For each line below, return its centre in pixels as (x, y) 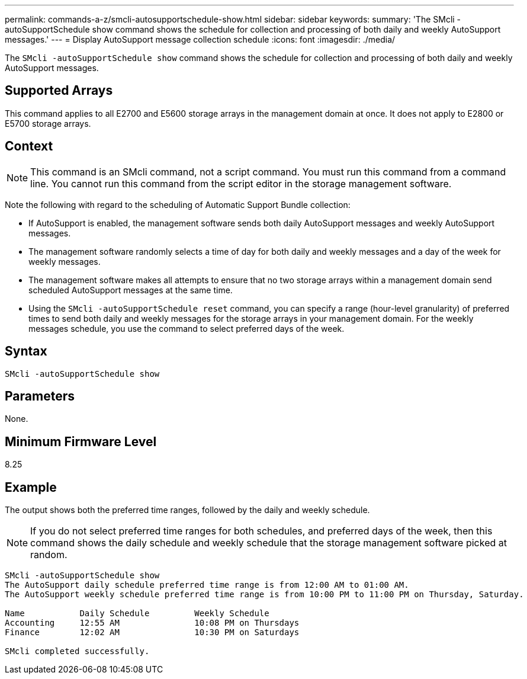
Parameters (40, 396)
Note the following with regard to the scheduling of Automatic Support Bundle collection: (178, 204)
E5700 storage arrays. (48, 123)
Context (29, 146)
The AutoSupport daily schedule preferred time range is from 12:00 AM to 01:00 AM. (207, 585)
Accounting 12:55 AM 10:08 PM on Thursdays (152, 623)
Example (31, 487)
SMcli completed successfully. (77, 651)
